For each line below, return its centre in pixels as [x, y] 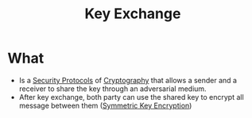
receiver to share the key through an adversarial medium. [113, 89]
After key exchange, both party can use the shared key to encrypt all [131, 97]
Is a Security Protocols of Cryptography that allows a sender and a [128, 80]
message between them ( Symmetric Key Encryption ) [105, 105]
